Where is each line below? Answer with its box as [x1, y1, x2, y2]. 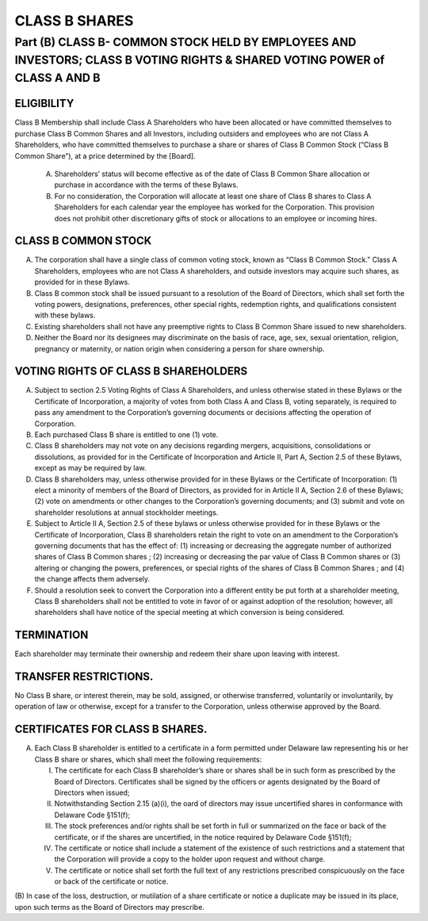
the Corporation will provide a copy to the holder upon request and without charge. [54, 854, 326, 864]
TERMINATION [14, 628, 89, 642]
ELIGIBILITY [14, 97, 75, 110]
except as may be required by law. [34, 463, 147, 473]
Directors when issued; [54, 788, 130, 797]
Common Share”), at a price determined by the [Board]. [14, 151, 196, 160]
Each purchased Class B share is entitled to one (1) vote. [34, 430, 219, 439]
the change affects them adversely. [34, 574, 151, 584]
